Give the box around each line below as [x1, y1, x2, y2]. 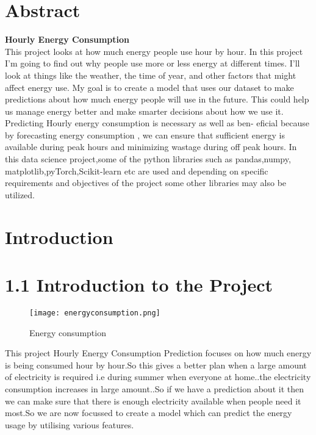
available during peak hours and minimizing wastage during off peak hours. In [5, 140, 297, 153]
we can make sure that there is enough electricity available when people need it [5, 394, 301, 407]
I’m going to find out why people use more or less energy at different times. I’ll [5, 57, 300, 70]
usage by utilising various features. [5, 418, 134, 431]
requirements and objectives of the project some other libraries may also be [5, 176, 287, 189]
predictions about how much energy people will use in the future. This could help [5, 93, 309, 106]
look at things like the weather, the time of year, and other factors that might [5, 68, 296, 81]
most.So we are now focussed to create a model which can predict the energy [5, 406, 292, 419]
